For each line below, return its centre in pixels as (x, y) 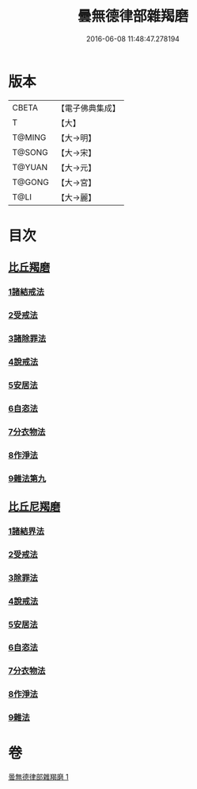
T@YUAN (30, 167)
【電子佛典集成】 (88, 108)
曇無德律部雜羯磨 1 (38, 777)
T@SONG (30, 152)
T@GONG (30, 182)
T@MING (29, 137)
